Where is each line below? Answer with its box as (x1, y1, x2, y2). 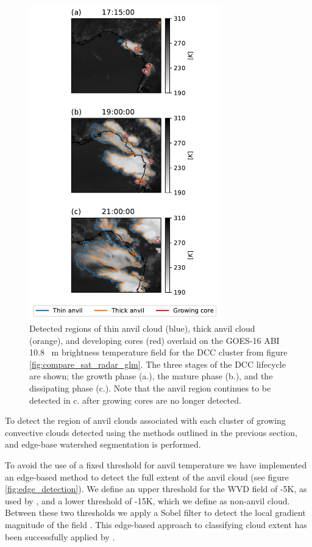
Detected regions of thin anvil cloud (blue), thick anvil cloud (29, 322, 255, 335)
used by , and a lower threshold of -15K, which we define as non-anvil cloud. (5, 494, 290, 507)
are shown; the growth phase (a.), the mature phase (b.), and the (29, 370, 273, 382)
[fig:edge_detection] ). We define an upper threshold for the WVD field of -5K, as (5, 482, 307, 495)
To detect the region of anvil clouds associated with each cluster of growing (5, 414, 286, 427)
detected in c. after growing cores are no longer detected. (29, 393, 241, 406)
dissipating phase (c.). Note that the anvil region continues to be (29, 381, 271, 394)
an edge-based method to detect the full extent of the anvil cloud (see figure (5, 470, 289, 483)
